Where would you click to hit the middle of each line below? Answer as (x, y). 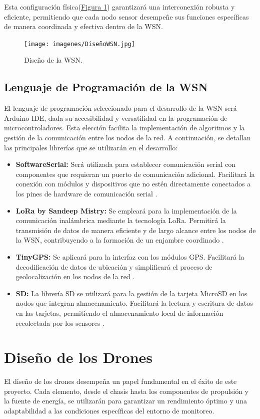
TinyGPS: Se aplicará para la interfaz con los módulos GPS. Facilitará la (130, 256)
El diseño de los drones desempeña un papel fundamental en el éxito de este (120, 381)
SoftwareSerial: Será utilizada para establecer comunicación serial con (126, 164)
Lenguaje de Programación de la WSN (106, 87)
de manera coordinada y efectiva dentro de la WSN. (83, 26)
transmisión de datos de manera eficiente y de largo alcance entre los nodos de (136, 230)
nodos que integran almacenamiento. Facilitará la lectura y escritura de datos (134, 303)
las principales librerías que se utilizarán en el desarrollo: (91, 147)
